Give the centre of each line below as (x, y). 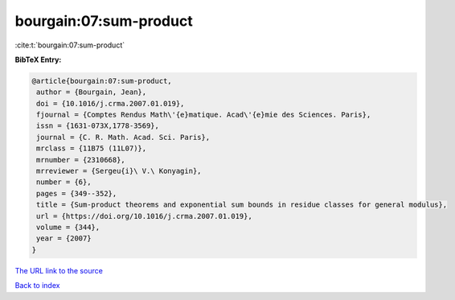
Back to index (37, 286)
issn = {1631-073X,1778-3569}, (98, 126)
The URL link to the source (59, 270)
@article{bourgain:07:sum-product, (102, 81)
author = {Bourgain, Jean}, (92, 92)
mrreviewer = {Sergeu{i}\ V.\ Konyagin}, (119, 171)
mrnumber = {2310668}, (81, 160)
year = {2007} (64, 238)
